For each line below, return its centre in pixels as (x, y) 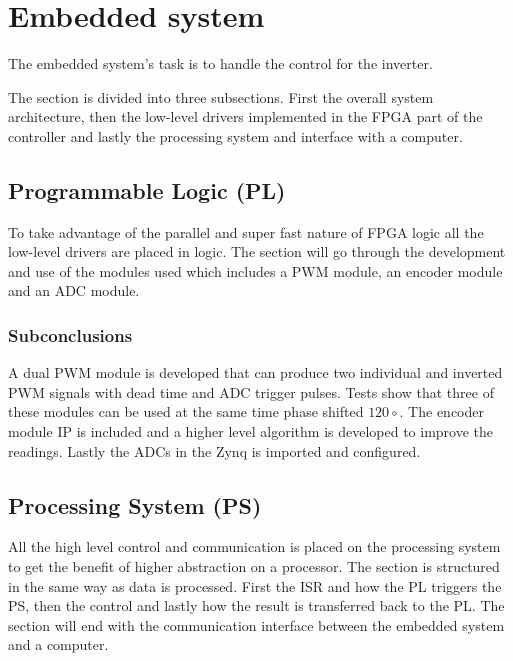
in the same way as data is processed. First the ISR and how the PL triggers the (255, 585)
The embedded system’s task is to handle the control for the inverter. (220, 63)
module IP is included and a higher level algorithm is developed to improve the (251, 431)
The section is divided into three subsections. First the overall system (221, 96)
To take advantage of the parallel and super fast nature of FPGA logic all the (246, 231)
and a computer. (58, 644)
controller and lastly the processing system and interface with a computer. (235, 135)
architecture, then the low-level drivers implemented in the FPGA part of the (245, 116)
